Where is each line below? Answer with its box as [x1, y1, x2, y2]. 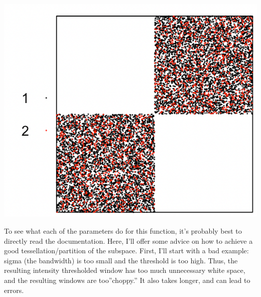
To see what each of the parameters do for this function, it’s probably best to [4, 226, 242, 236]
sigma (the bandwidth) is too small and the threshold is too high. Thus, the [4, 255, 238, 265]
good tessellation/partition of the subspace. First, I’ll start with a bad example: [4, 245, 249, 256]
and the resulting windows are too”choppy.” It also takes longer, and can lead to [4, 274, 250, 285]
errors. [4, 284, 24, 295]
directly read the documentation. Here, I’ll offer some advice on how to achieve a [4, 235, 253, 246]
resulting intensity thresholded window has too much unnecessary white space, [4, 265, 245, 275]
